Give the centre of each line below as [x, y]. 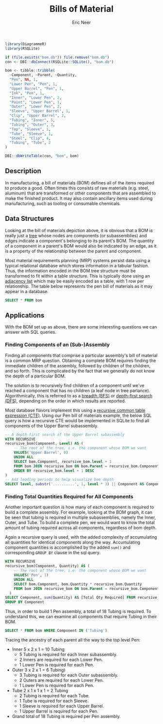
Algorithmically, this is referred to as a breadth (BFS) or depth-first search [79, 395]
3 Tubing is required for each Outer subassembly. [69, 675]
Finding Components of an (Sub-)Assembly [57, 345]
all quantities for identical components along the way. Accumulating [73, 543]
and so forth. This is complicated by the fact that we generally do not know [80, 371]
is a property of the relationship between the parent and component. [73, 251]
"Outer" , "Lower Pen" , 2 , [36, 107]
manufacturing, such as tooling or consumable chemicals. [63, 203]
